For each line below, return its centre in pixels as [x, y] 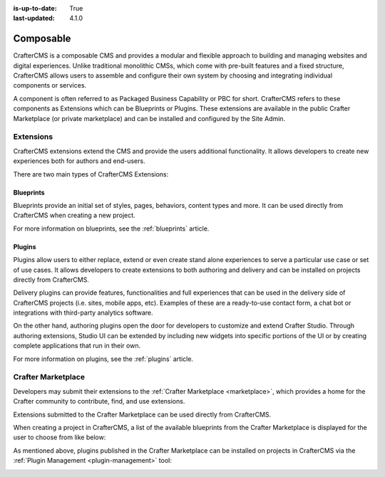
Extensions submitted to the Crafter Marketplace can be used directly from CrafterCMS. [142, 414]
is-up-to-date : [35, 8]
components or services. [50, 85]
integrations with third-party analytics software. [83, 313]
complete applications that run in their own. [77, 346]
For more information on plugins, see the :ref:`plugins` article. [103, 359]
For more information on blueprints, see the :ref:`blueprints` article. [111, 229]
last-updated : [34, 19]
